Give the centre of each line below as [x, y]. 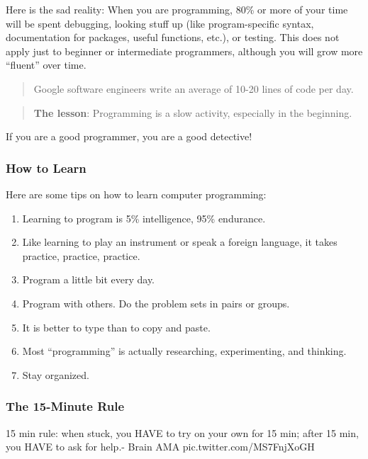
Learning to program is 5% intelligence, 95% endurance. [144, 218]
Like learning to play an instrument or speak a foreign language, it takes [180, 242]
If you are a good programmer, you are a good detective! [129, 136]
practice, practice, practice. [81, 255]
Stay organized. [56, 374]
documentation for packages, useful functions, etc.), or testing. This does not [173, 37]
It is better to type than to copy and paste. [116, 327]
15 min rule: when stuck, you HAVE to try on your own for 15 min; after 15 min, [182, 432]
